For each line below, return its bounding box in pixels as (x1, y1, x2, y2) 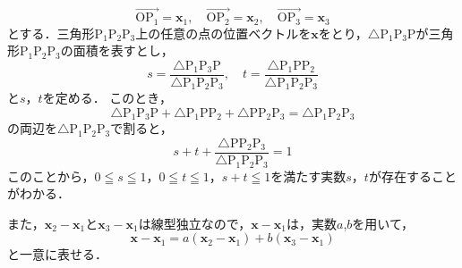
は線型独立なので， (138, 214, 252, 232)
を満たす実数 (270, 166, 346, 185)
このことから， (7, 166, 95, 185)
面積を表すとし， (73, 41, 174, 60)
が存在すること (368, 166, 457, 185)
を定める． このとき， (42, 88, 172, 107)
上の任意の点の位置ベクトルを (135, 23, 312, 42)
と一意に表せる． (7, 245, 107, 264)
